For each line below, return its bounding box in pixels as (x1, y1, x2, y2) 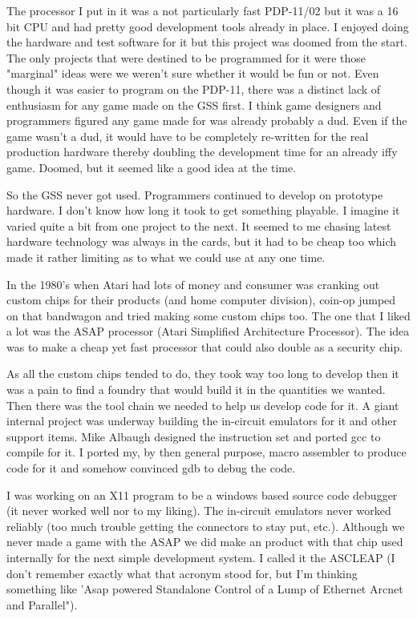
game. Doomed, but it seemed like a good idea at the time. (6, 159, 297, 175)
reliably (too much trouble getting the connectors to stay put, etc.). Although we (6, 517, 405, 534)
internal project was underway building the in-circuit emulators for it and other (6, 412, 397, 429)
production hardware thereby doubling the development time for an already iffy (6, 143, 398, 160)
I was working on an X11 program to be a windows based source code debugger (6, 486, 398, 503)
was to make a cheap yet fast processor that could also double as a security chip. (6, 338, 403, 355)
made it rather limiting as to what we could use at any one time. (6, 248, 326, 265)
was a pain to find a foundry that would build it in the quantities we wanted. (6, 381, 386, 398)
